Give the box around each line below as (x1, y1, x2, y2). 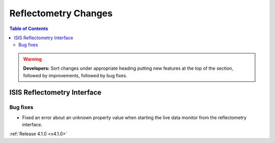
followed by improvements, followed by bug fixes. (23, 72, 127, 78)
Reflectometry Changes (9, 8, 113, 19)
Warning (23, 56, 42, 62)
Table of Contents (9, 25, 48, 32)
